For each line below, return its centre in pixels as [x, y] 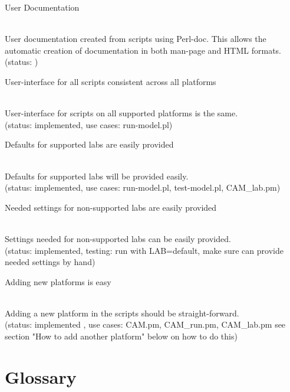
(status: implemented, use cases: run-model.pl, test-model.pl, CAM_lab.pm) [143, 187]
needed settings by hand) [50, 262]
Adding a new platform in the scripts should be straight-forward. [122, 313]
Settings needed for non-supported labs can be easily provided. [118, 238]
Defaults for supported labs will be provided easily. [97, 176]
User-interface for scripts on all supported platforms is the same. [121, 113]
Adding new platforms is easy [58, 281]
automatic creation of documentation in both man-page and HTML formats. [143, 50]
